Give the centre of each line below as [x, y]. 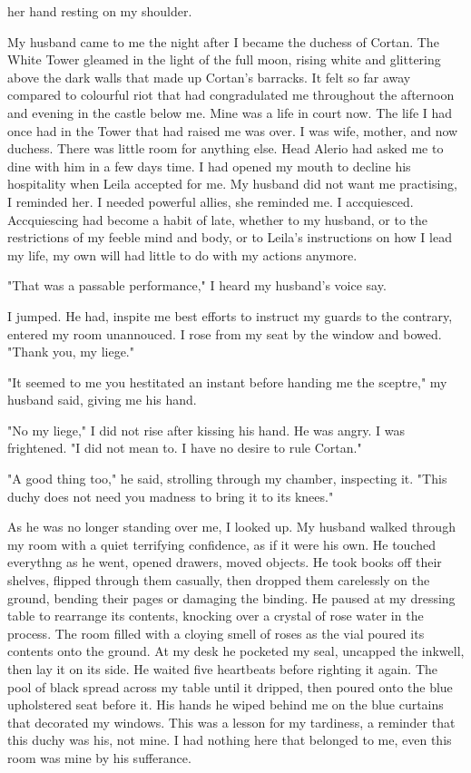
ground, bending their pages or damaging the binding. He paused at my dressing [231, 597]
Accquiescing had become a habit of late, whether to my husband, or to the [217, 219]
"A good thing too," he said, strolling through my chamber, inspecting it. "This [227, 479]
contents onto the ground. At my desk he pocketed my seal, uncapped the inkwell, [236, 651]
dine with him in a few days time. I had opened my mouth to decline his [209, 166]
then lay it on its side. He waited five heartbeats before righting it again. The [223, 669]
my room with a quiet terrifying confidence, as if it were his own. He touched [222, 544]
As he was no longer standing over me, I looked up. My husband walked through [231, 527]
